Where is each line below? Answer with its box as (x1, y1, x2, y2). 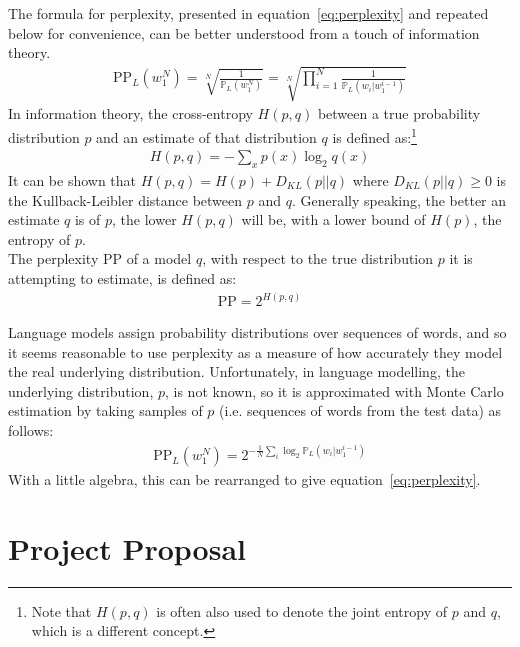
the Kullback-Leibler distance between (8, 189, 243, 210)
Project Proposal (8, 527, 246, 568)
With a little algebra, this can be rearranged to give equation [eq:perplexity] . (8, 469, 481, 490)
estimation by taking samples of (8, 400, 203, 421)
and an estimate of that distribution (96, 126, 317, 147)
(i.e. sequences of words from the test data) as (219, 400, 502, 421)
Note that (31, 600, 92, 621)
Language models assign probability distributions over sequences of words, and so (8, 322, 507, 343)
